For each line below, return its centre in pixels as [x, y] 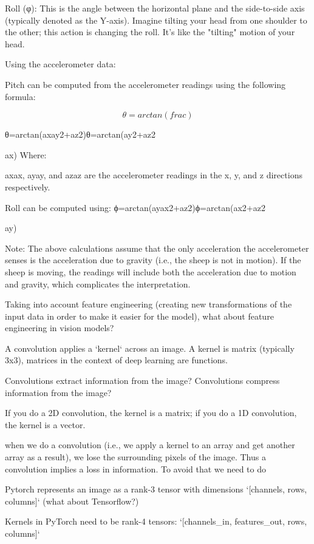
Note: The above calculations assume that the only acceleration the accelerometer [157, 248]
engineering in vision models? [60, 328]
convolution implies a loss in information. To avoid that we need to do [135, 468]
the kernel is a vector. [45, 424]
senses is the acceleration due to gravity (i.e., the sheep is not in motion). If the [153, 260]
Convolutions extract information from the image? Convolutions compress [142, 381]
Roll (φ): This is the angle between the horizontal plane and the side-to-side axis [155, 8]
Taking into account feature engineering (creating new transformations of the [148, 304]
